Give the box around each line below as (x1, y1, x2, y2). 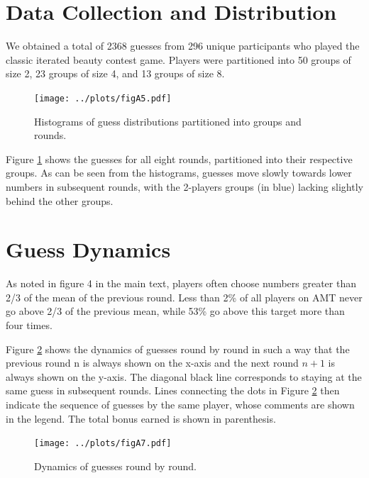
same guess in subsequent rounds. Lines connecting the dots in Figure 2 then (6, 383, 340, 398)
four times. (6, 318, 53, 333)
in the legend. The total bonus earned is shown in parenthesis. (6, 411, 276, 426)
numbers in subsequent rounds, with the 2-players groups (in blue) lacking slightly (6, 179, 363, 194)
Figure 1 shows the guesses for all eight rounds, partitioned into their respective (6, 151, 353, 166)
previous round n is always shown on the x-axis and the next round (6, 355, 299, 370)
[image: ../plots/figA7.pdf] (34, 438, 172, 449)
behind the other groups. (6, 193, 114, 208)
